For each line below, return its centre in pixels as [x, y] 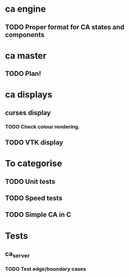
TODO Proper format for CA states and [65, 27]
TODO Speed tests [34, 198]
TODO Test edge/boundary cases [46, 269]
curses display [28, 113]
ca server [18, 254]
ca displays [29, 95]
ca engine [26, 9]
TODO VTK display [34, 143]
